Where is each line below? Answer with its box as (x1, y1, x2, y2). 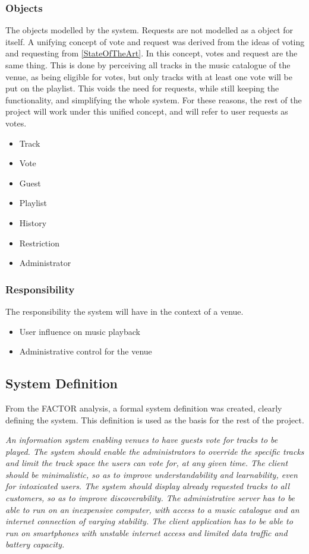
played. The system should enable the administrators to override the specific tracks (5, 445, 304, 457)
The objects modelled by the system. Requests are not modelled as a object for (5, 24, 294, 36)
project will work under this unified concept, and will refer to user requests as (5, 105, 288, 118)
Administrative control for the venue (19, 345, 152, 357)
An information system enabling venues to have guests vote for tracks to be (5, 433, 278, 446)
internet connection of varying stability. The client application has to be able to (5, 515, 293, 527)
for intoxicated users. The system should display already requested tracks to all (5, 480, 290, 492)
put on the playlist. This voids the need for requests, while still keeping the (5, 82, 279, 94)
